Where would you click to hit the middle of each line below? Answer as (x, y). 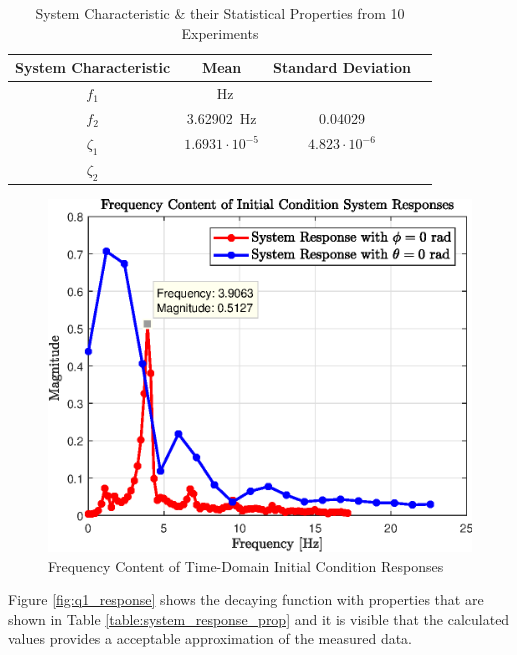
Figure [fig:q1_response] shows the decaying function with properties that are (246, 599)
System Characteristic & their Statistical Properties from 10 (220, 13)
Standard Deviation (342, 67)
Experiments (220, 32)
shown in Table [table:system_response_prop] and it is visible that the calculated (259, 618)
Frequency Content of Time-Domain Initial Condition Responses (246, 565)
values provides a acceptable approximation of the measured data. (210, 638)
